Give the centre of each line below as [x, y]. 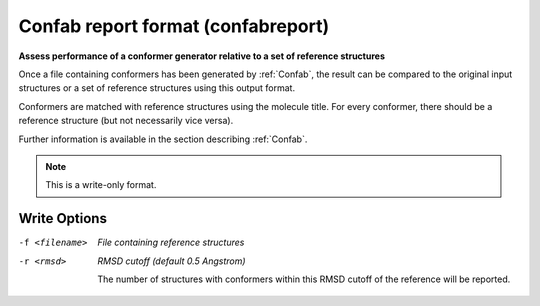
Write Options [62, 218]
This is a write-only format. [101, 185]
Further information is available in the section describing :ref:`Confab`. [163, 139]
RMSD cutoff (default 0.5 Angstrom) [171, 261]
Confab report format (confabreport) [174, 26]
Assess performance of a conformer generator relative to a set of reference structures [201, 56]
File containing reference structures [171, 242]
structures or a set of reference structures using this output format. [156, 88]
